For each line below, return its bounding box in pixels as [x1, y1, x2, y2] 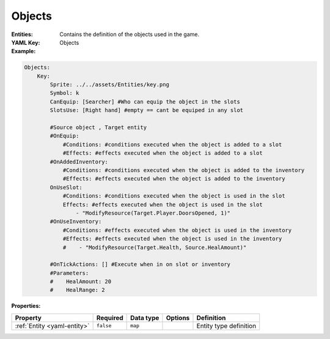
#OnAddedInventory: [50, 158, 108, 165]
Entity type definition [196, 321, 257, 330]
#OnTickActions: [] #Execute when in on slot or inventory [50, 261, 231, 268]
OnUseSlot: [50, 184, 82, 191]
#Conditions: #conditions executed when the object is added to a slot [62, 141, 282, 148]
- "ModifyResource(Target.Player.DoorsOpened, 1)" [75, 209, 231, 217]
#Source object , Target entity [50, 124, 147, 131]
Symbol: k [50, 89, 79, 97]
